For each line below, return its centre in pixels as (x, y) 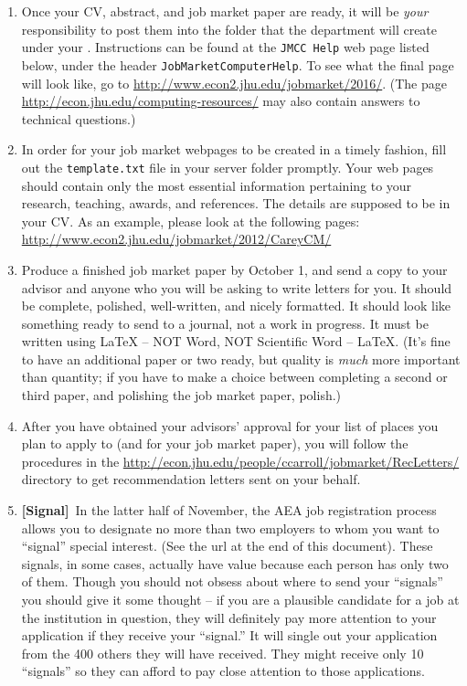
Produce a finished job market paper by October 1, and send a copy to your (234, 269)
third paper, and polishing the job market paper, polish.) (181, 395)
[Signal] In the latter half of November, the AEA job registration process (229, 510)
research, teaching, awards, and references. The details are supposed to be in (236, 203)
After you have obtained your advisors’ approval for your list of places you (230, 425)
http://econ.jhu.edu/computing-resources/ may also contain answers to (221, 101)
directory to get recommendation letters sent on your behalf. (191, 479)
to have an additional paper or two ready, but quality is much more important (241, 359)
